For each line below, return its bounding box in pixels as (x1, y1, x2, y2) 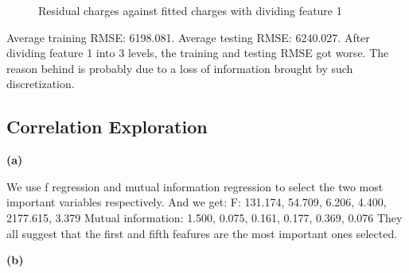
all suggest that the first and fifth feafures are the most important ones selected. (6, 225, 398, 241)
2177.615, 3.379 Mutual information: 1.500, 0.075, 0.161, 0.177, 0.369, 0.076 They (6, 209, 403, 225)
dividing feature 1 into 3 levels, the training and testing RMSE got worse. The (6, 44, 389, 61)
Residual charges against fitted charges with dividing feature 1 (38, 2, 342, 18)
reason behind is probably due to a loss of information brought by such (6, 60, 353, 76)
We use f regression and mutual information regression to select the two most (6, 178, 384, 194)
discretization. (6, 75, 75, 92)
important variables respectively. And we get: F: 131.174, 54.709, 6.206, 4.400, (6, 194, 387, 210)
